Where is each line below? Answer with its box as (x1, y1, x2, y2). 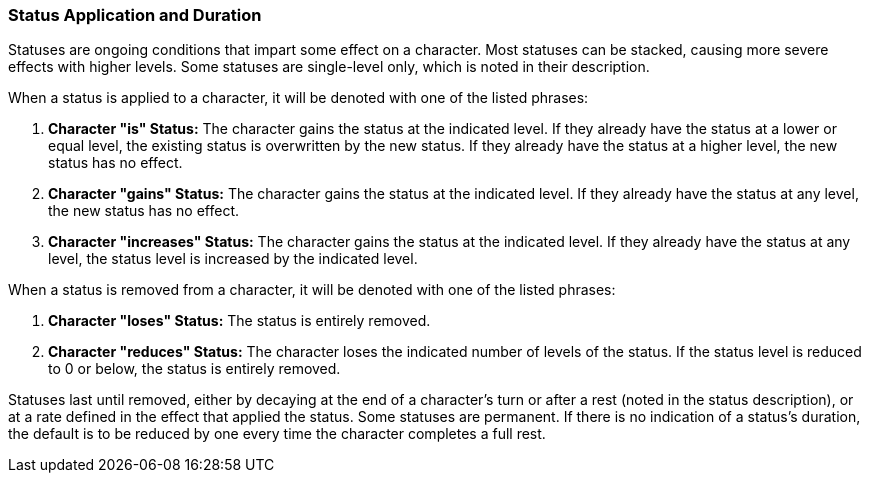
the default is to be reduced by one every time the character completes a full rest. (8, 425, 546, 443)
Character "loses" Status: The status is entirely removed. (48, 312, 431, 330)
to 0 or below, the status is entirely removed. (48, 360, 341, 378)
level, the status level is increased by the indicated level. (48, 250, 418, 268)
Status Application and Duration (8, 5, 262, 25)
